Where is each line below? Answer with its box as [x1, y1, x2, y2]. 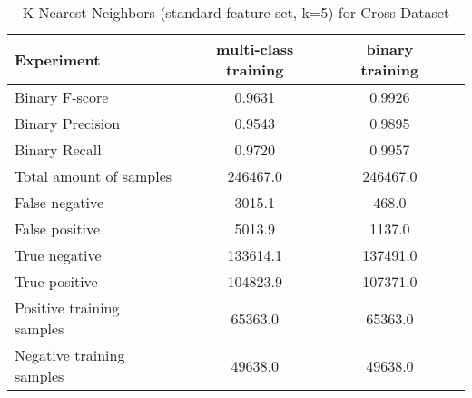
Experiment [15, 48, 101, 70]
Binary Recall [15, 139, 102, 160]
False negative [15, 192, 104, 213]
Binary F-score [15, 86, 109, 107]
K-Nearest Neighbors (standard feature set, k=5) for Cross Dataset [22, 2, 450, 23]
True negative [15, 244, 102, 265]
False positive [15, 218, 101, 239]
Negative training [15, 344, 125, 365]
